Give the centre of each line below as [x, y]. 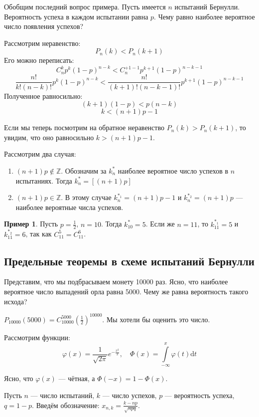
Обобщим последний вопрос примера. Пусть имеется [85, 6]
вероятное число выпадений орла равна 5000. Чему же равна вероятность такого [126, 291]
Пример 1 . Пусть [31, 224]
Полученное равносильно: [43, 96]
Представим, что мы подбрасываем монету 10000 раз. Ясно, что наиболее [116, 282]
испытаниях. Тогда [44, 180]
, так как [39, 234]
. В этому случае [86, 197]
